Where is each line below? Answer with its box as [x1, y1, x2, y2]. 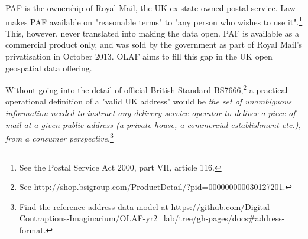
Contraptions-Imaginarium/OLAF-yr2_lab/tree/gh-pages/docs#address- [19, 212, 285, 224]
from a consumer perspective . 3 [5, 130, 114, 144]
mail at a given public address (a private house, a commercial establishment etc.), [5, 118, 301, 130]
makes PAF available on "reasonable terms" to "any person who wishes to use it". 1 [5, 14, 303, 28]
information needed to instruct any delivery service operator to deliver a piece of [5, 107, 296, 119]
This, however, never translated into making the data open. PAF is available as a [5, 27, 300, 39]
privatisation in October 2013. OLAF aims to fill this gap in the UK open [5, 50, 273, 63]
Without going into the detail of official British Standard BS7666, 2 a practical [5, 82, 288, 96]
